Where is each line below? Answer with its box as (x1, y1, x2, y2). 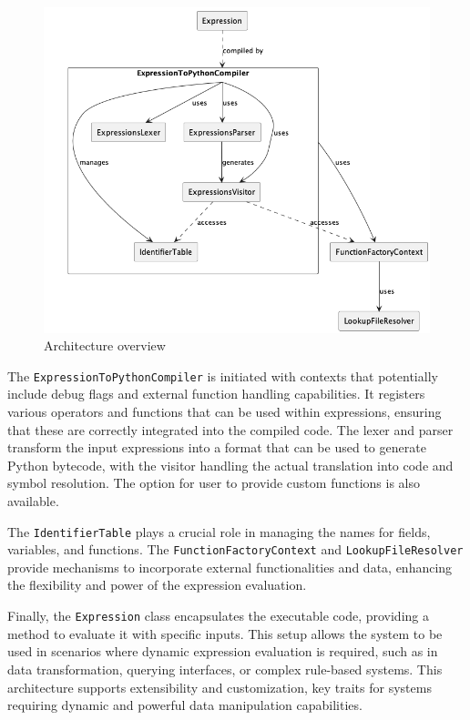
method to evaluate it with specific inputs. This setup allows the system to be (7, 624, 443, 643)
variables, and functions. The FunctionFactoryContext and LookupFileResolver (7, 540, 464, 559)
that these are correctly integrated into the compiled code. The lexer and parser (7, 420, 454, 439)
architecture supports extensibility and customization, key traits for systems (7, 677, 432, 696)
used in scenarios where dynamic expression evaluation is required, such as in (7, 642, 438, 661)
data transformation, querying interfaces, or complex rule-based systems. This (7, 659, 443, 678)
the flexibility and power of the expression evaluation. (7, 575, 307, 594)
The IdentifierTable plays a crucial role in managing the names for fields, (7, 522, 431, 541)
